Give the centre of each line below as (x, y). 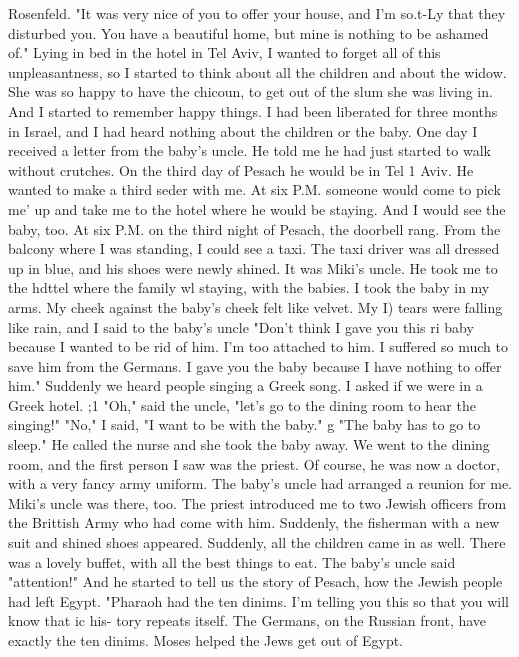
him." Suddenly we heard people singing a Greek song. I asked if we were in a (245, 385)
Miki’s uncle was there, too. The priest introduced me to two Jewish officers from (257, 502)
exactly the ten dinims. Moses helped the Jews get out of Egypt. (206, 640)
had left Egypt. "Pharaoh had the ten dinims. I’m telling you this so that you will (259, 600)
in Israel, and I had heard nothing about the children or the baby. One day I (243, 130)
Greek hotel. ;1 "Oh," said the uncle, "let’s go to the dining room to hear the (242, 404)
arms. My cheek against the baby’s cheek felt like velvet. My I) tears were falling (255, 306)
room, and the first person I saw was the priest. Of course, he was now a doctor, (254, 463)
